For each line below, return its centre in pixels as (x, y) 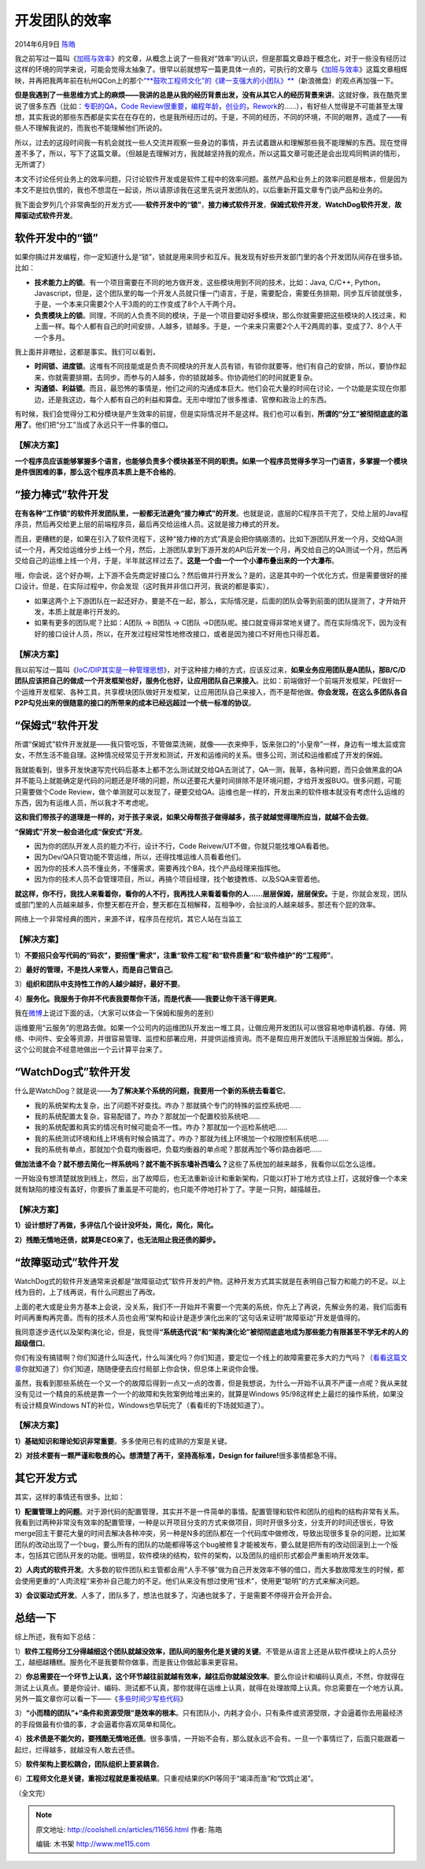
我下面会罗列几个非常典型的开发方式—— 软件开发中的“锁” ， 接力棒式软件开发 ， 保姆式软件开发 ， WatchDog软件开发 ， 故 (208, 204)
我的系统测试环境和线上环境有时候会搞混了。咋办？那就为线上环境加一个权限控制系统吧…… (182, 1138)
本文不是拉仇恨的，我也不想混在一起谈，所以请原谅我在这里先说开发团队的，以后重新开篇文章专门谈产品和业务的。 (201, 190)
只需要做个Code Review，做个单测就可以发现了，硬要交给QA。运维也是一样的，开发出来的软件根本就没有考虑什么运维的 (210, 792)
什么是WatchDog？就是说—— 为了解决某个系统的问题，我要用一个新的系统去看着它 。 (152, 1091)
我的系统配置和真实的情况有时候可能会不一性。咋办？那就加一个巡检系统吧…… (161, 1127)
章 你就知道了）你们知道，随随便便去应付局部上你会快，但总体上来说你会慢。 (139, 1368)
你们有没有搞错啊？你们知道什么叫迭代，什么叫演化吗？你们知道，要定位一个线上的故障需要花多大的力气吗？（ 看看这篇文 (211, 1358)
